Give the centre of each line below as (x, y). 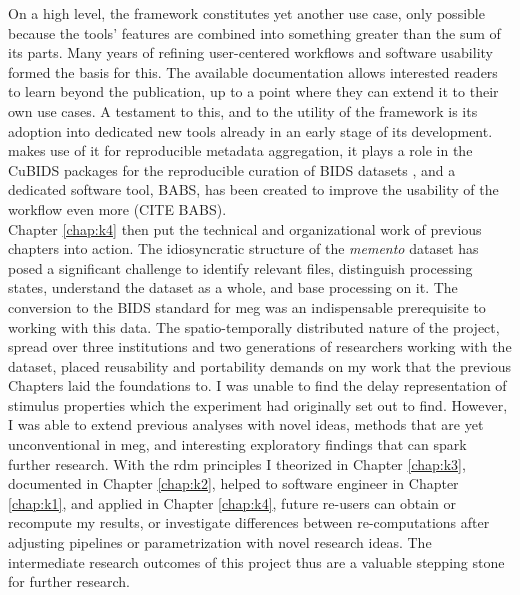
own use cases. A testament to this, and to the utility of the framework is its (243, 110)
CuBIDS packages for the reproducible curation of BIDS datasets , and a (232, 169)
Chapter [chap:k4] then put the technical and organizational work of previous (245, 228)
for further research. (69, 581)
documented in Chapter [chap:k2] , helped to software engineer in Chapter (233, 483)
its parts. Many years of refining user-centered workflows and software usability (250, 52)
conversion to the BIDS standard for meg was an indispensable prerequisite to (247, 306)
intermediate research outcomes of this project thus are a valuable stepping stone (256, 561)
